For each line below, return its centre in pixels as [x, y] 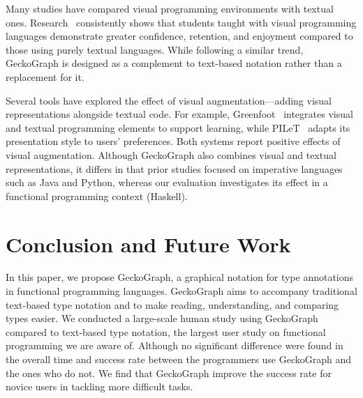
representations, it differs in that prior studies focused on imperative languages [174, 168]
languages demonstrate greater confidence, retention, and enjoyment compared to [179, 36]
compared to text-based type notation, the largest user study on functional [166, 331]
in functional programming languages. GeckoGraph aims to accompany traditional [181, 291]
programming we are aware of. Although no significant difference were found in [175, 345]
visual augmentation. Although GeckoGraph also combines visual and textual [171, 154]
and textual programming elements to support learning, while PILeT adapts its [178, 127]
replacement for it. [45, 76]
